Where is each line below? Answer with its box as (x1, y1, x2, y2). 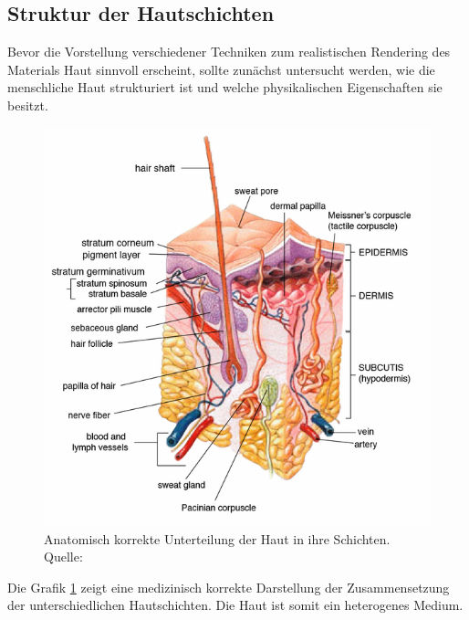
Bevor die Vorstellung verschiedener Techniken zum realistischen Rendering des (7, 42, 451, 61)
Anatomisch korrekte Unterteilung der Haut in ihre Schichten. (44, 529, 391, 548)
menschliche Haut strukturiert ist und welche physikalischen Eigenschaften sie (7, 78, 443, 97)
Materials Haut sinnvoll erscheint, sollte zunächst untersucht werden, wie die (7, 59, 435, 79)
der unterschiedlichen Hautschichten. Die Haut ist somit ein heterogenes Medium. (7, 595, 464, 615)
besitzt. (7, 95, 48, 114)
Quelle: (44, 547, 83, 566)
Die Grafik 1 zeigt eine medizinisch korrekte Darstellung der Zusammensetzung (7, 577, 450, 596)
